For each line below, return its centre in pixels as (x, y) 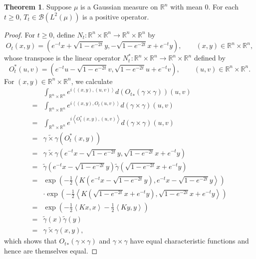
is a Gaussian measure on (119, 6)
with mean (186, 6)
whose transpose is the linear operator (62, 58)
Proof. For (20, 34)
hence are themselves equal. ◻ (51, 250)
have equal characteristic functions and (189, 241)
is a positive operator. (116, 16)
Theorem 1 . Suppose (38, 6)
